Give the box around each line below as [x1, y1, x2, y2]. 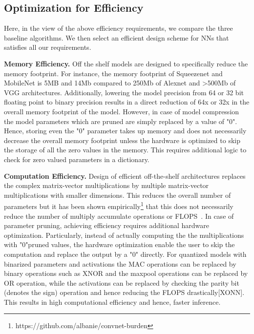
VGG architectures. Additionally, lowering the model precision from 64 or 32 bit [4, 87, 244, 97]
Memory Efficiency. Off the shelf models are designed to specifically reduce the [4, 58, 248, 68]
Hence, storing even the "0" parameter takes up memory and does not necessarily [4, 125, 247, 136]
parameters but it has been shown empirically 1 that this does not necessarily [4, 200, 233, 211]
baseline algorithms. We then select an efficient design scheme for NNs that [4, 32, 229, 42]
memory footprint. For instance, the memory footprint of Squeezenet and [4, 68, 223, 78]
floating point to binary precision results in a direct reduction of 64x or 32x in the [4, 97, 250, 107]
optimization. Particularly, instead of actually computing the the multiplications [4, 230, 244, 240]
